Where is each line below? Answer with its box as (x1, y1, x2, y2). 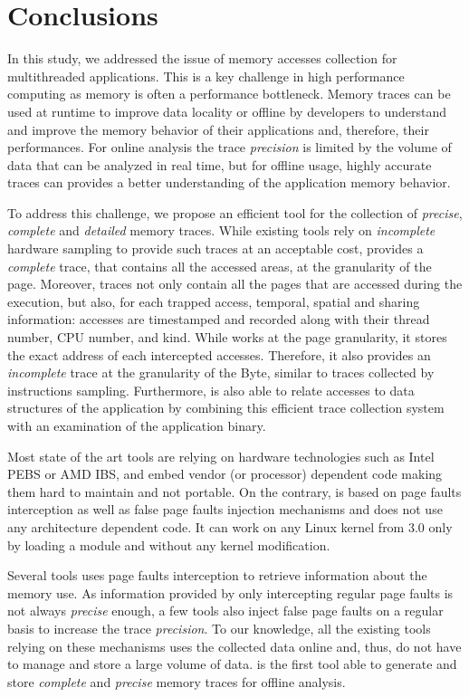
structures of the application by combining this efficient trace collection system (7, 398, 445, 417)
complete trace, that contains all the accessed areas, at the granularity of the (7, 256, 432, 275)
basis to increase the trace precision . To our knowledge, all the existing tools (7, 618, 431, 637)
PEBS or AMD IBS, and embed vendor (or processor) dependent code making (7, 464, 443, 483)
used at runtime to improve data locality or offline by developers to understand (7, 101, 446, 120)
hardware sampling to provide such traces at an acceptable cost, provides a (7, 239, 424, 258)
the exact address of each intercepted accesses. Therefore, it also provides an (7, 345, 431, 364)
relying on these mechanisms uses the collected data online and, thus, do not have (7, 636, 462, 655)
